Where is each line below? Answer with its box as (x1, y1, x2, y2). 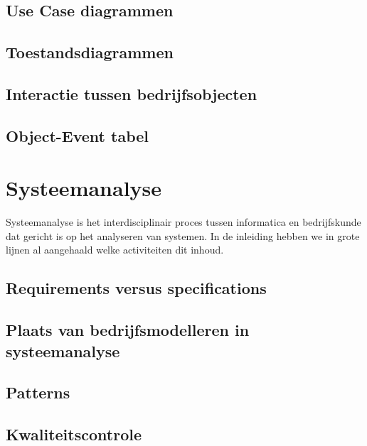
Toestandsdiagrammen (6, 41, 174, 63)
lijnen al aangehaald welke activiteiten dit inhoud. (6, 242, 224, 257)
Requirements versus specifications (6, 277, 267, 299)
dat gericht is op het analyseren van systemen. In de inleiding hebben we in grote (6, 228, 360, 243)
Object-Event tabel (6, 124, 149, 146)
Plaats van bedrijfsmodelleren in (6, 319, 250, 341)
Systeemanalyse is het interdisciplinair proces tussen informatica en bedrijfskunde (6, 214, 361, 229)
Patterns (6, 381, 70, 403)
